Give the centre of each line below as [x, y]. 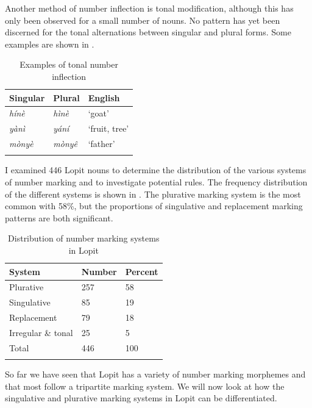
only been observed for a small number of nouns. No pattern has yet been [143, 20]
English [104, 97]
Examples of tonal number [69, 64]
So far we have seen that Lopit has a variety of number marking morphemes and [155, 374]
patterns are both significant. [59, 217]
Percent [142, 271]
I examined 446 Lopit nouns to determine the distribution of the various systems [156, 170]
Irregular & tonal [41, 332]
